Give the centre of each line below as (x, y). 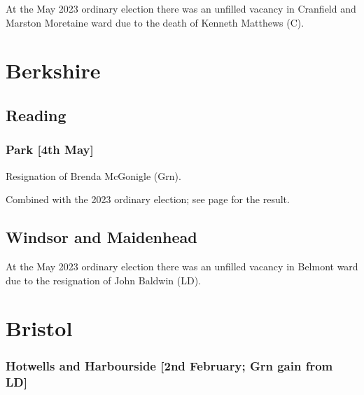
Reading (36, 115)
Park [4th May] (50, 150)
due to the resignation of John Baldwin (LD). (103, 280)
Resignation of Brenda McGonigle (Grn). (93, 175)
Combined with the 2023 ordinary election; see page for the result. (148, 199)
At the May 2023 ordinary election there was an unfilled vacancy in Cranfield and (181, 8)
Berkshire (53, 70)
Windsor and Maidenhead (101, 237)
